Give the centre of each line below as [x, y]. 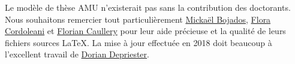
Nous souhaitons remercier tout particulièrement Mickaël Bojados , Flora [138, 19]
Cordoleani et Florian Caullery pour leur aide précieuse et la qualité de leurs [145, 31]
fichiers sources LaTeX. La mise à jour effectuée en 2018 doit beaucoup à [139, 42]
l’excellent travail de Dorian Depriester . [77, 54]
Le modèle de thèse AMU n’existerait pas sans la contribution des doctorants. [148, 7]
